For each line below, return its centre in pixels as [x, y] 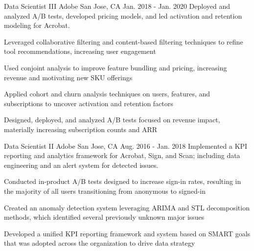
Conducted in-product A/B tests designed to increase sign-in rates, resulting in [123, 181]
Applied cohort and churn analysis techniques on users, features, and [107, 94]
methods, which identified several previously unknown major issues [104, 217]
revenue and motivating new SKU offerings [68, 77]
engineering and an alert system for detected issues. [81, 165]
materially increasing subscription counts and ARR [81, 129]
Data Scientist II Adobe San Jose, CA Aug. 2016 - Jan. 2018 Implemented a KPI [126, 146]
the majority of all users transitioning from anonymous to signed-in [105, 191]
